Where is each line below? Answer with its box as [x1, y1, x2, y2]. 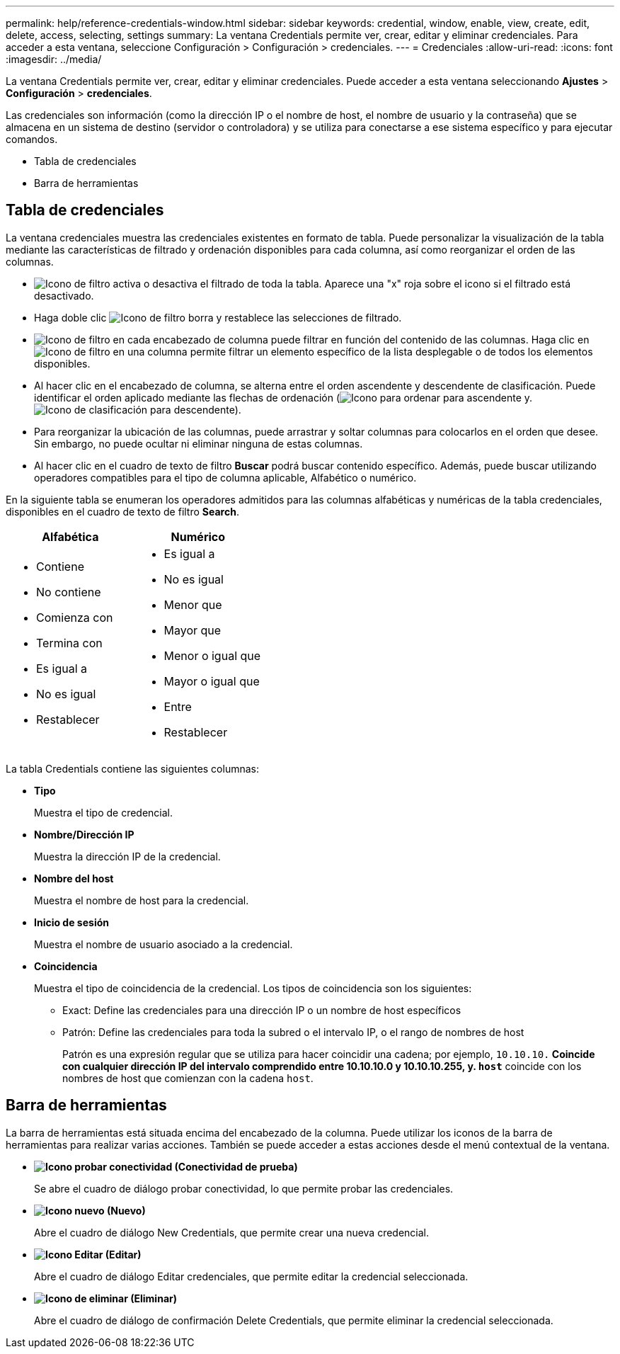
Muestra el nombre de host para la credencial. [34, 894, 249, 906]
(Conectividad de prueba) [174, 1160, 298, 1173]
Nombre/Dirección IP [34, 828, 134, 841]
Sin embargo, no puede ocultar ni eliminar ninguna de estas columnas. [34, 437, 363, 450]
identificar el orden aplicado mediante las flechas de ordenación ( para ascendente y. [34, 391, 533, 404]
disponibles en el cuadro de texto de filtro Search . [6, 505, 239, 518]
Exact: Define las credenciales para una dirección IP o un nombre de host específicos [62, 1003, 461, 1016]
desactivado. [34, 289, 94, 302]
